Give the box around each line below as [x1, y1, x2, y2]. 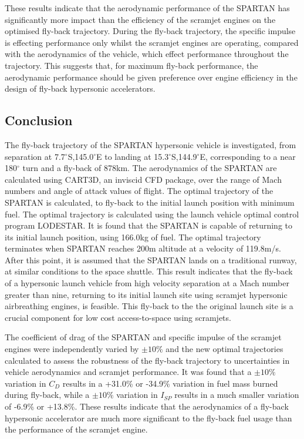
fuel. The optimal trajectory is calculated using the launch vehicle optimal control [5, 207, 299, 220]
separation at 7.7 [5, 150, 65, 162]
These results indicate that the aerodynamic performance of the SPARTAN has [5, 2, 290, 14]
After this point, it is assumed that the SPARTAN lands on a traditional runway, [5, 253, 297, 266]
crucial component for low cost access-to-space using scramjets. [5, 311, 231, 323]
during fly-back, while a [5, 388, 90, 401]
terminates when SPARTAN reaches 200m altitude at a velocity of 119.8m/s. [5, 242, 281, 254]
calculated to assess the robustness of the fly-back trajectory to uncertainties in [5, 354, 290, 366]
